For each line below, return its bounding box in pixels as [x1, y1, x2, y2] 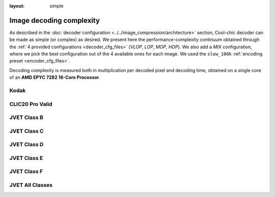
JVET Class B [9, 114, 43, 121]
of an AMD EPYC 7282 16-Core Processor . [9, 74, 100, 81]
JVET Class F [9, 168, 43, 175]
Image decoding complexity [9, 16, 100, 25]
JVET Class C [9, 127, 44, 135]
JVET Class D [9, 141, 44, 148]
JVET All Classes [9, 181, 53, 188]
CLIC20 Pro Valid [9, 101, 52, 108]
